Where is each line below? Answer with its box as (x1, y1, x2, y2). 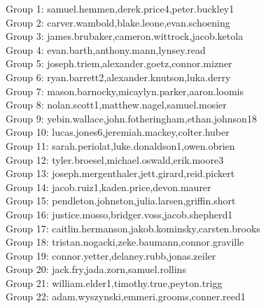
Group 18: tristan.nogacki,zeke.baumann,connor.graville (6, 234, 244, 249)
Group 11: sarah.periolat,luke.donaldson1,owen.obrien (6, 138, 235, 153)
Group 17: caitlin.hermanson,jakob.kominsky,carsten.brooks (6, 220, 260, 235)
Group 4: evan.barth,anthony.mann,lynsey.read (6, 42, 206, 57)
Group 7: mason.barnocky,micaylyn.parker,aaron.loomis (6, 83, 244, 98)
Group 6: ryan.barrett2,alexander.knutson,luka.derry (6, 69, 231, 84)
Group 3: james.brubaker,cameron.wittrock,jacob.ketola (6, 29, 244, 43)
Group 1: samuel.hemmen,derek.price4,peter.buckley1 (6, 1, 234, 15)
